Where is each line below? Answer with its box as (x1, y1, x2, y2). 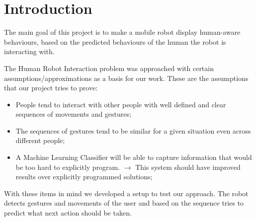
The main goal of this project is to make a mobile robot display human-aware (4, 27, 241, 37)
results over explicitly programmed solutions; (15, 171, 153, 182)
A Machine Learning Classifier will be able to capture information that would (15, 152, 252, 162)
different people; (15, 135, 65, 146)
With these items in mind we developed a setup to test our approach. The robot (4, 188, 249, 198)
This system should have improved (135, 161, 241, 172)
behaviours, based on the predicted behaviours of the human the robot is (4, 36, 226, 47)
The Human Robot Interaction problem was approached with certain (4, 63, 214, 73)
